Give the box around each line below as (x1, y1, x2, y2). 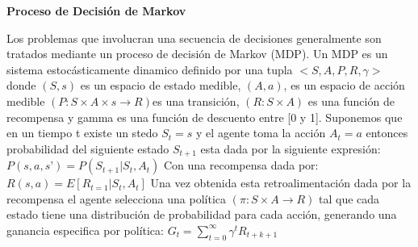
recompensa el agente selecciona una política (6, 190, 226, 207)
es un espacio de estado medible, (80, 77, 241, 94)
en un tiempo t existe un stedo (6, 124, 158, 141)
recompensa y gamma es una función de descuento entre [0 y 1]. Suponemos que (6, 108, 403, 125)
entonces (366, 124, 408, 141)
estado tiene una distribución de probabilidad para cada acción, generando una (6, 206, 397, 223)
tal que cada (319, 190, 380, 207)
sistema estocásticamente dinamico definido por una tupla (6, 61, 293, 77)
